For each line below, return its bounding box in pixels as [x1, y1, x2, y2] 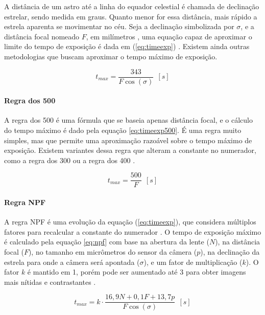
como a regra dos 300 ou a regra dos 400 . [4, 154, 135, 165]
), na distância [215, 236, 260, 247]
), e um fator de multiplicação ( [143, 256, 243, 267]
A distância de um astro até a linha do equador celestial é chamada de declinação [4, 1, 259, 11]
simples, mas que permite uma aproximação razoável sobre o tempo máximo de [4, 134, 252, 145]
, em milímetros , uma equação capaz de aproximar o [86, 31, 252, 41]
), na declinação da [200, 246, 260, 257]
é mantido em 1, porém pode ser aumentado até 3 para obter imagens [27, 266, 246, 277]
